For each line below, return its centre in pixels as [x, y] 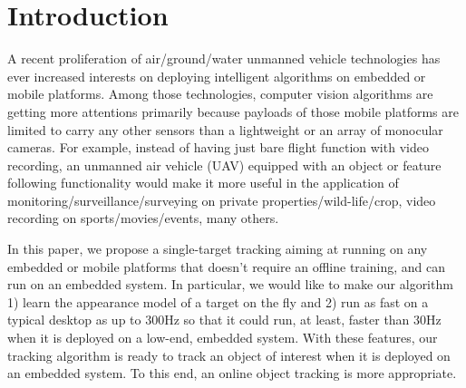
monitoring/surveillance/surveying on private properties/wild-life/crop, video [222, 200]
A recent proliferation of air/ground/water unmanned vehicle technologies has [224, 58]
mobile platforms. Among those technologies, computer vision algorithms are [220, 94]
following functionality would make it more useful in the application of [203, 183]
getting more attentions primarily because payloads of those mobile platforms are [233, 111]
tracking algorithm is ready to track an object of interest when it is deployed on [229, 355]
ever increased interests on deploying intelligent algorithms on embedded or [217, 76]
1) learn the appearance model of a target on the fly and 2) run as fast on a [218, 301]
